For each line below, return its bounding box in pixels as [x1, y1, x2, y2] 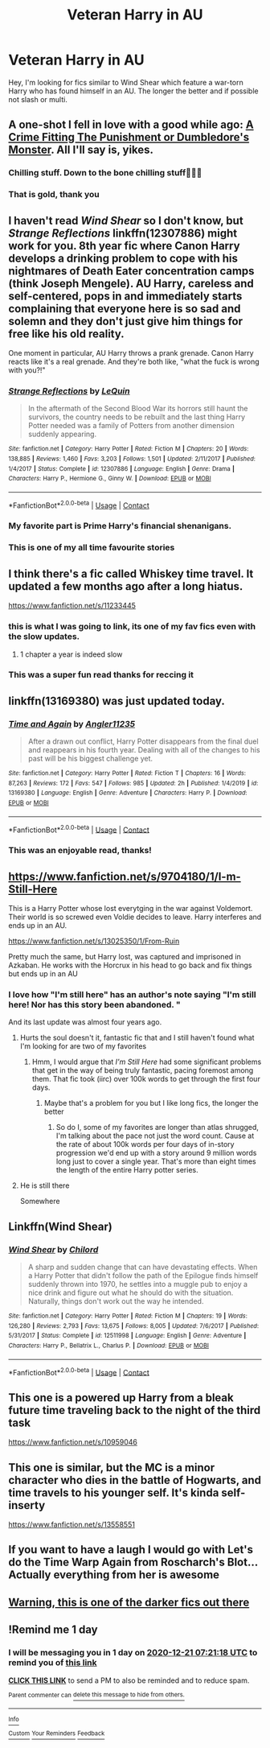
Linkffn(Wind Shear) [8, 1219, 112, 1233]
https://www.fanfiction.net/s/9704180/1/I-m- [8, 869, 241, 883]
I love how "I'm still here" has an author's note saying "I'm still [8, 989, 256, 1000]
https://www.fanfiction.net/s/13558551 [8, 1519, 135, 1530]
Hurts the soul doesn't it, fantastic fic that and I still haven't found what [19, 1033, 255, 1043]
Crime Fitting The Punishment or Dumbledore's [8, 130, 250, 144]
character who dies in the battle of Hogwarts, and [8, 1473, 262, 1486]
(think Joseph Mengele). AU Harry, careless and [8, 276, 255, 291]
